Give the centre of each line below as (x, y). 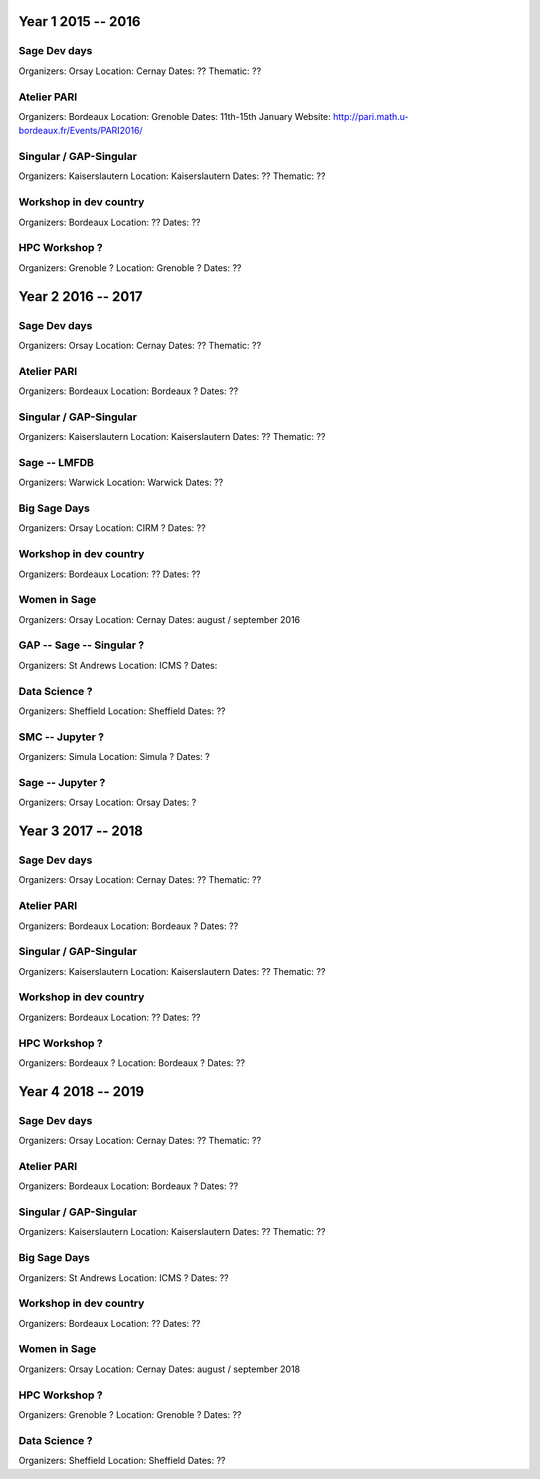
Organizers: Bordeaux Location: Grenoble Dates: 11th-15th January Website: (175, 116)
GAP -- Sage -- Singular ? (81, 645)
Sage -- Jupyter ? (62, 782)
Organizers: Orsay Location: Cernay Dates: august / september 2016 (159, 619)
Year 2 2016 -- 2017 (81, 296)
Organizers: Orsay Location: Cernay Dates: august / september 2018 (159, 1369)
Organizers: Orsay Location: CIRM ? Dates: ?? (112, 528)
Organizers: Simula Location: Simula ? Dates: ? (114, 757)
